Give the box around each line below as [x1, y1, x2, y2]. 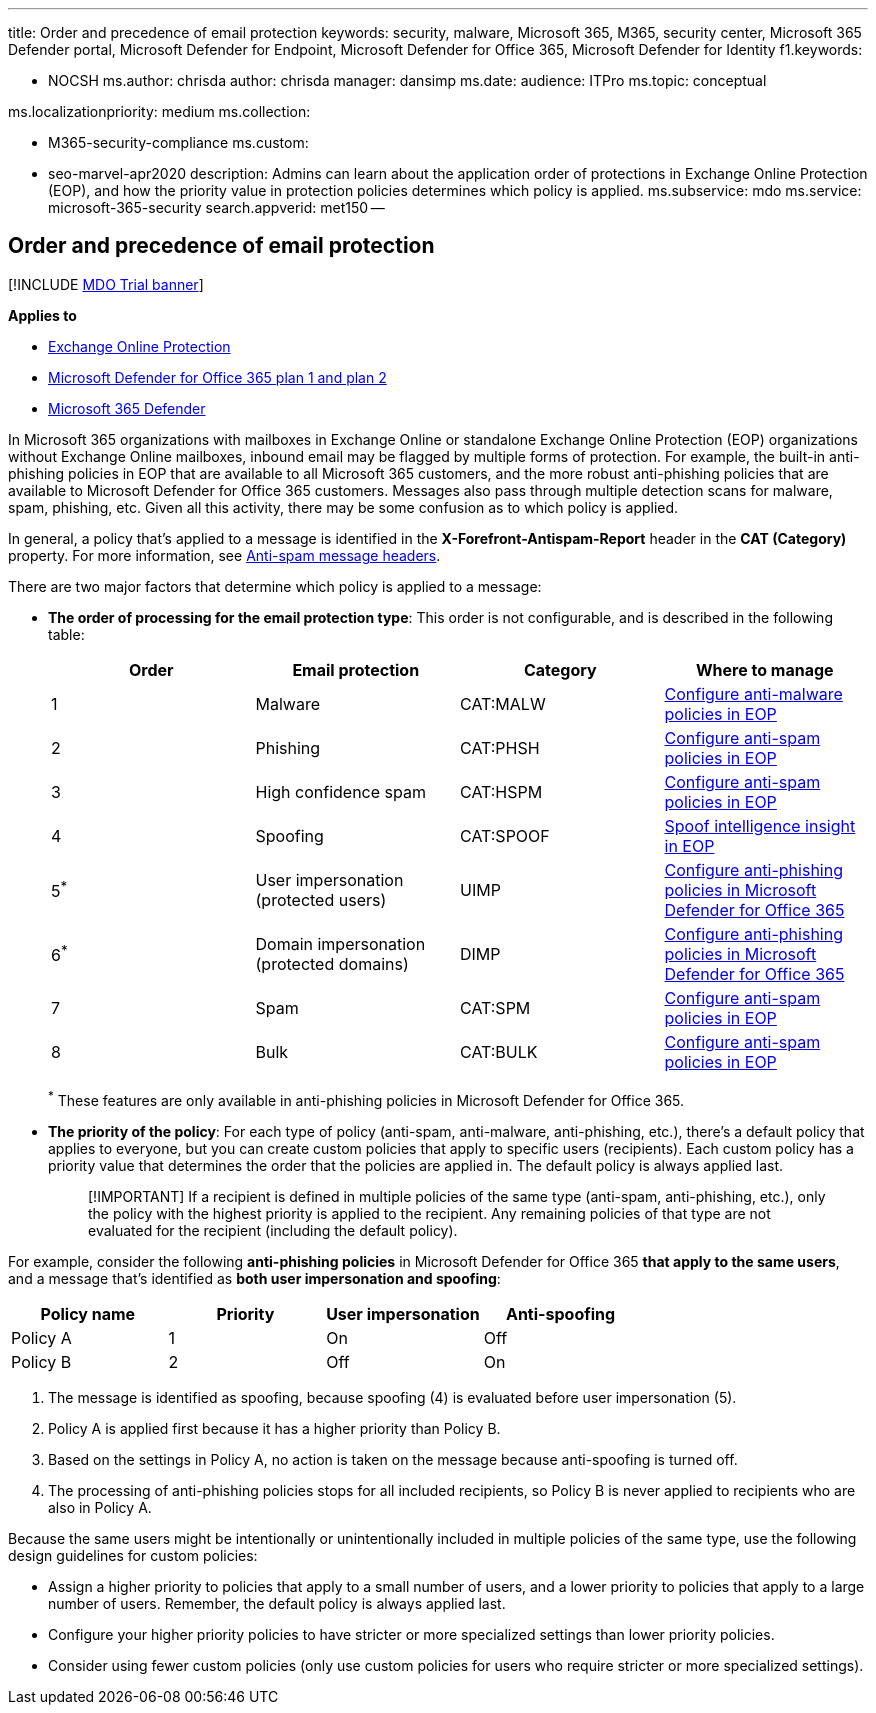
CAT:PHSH [460, 737, 540, 758]
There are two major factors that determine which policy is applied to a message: [8, 577, 542, 595]
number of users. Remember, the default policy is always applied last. [48, 1594, 506, 1612]
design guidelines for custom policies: [8, 1546, 258, 1564]
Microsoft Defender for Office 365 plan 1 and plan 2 [48, 368, 387, 386]
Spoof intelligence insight [664, 815, 856, 836]
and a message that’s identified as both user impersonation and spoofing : [8, 1269, 501, 1287]
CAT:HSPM [460, 781, 543, 802]
